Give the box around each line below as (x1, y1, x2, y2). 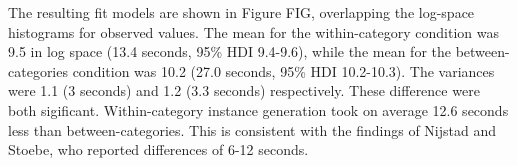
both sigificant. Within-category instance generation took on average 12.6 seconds (8, 99, 509, 120)
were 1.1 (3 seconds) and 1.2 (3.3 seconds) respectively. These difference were (8, 80, 480, 101)
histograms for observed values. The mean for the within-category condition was (8, 21, 499, 42)
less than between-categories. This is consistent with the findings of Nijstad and (8, 119, 496, 140)
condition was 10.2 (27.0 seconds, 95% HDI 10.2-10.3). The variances (72, 60, 495, 81)
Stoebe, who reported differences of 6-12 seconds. (8, 139, 309, 160)
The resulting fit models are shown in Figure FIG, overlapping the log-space (8, 2, 475, 22)
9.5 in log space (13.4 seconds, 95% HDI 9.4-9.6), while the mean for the (8, 41, 451, 62)
